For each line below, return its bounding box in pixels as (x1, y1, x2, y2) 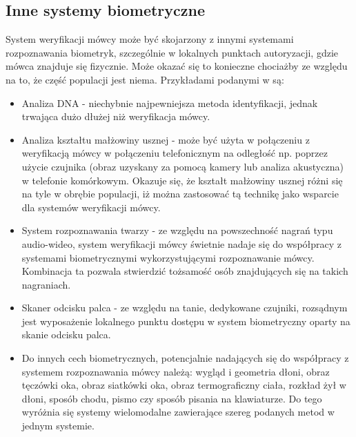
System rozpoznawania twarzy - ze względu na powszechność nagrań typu (21, 223, 333, 237)
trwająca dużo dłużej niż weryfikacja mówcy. (21, 109, 210, 124)
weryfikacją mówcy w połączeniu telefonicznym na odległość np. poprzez (21, 146, 328, 160)
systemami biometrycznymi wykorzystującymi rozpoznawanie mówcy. (21, 250, 315, 264)
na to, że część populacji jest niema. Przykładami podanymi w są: (6, 72, 284, 86)
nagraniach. (21, 277, 71, 291)
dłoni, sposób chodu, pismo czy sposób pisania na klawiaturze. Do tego (21, 391, 322, 405)
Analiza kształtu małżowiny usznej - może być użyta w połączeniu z (21, 132, 310, 146)
